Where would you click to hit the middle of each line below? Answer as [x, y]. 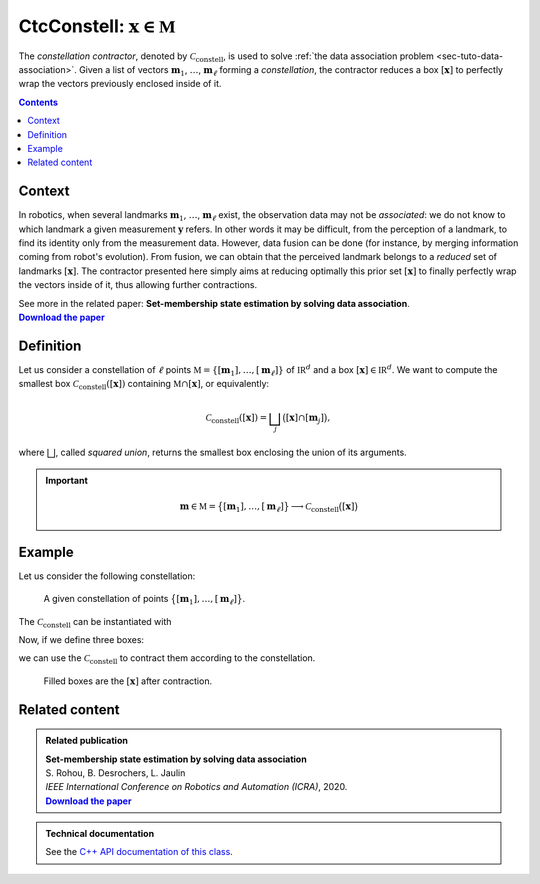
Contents [38, 102]
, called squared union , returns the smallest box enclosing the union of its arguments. [231, 452]
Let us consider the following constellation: [107, 576]
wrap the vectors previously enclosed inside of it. [120, 84]
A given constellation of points [106, 599]
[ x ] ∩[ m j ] [305, 419]
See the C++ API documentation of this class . [139, 852]
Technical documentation [100, 834]
